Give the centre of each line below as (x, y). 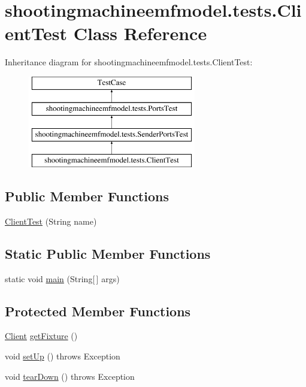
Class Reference (140, 33)
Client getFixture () (41, 336)
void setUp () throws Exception (63, 356)
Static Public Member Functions (108, 253)
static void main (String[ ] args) (62, 278)
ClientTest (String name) (51, 221)
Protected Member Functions (98, 311)
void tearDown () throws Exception (70, 376)
